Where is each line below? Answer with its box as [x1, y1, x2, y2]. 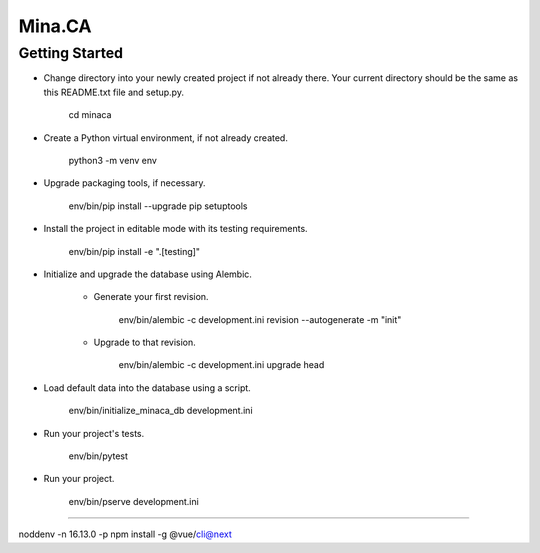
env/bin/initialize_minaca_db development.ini [68, 405, 254, 417]
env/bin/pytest [68, 450, 129, 462]
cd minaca [68, 109, 112, 121]
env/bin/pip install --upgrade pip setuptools [68, 200, 248, 212]
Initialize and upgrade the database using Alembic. [43, 268, 252, 280]
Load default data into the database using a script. [43, 381, 252, 394]
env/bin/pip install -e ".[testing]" [68, 245, 200, 257]
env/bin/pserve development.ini [68, 495, 199, 507]
